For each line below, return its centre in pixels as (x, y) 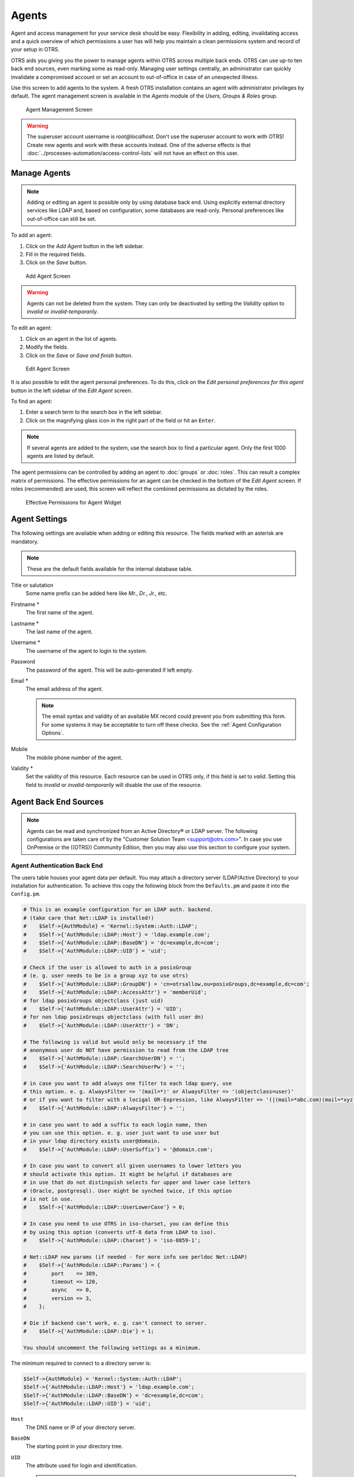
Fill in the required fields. (56, 254)
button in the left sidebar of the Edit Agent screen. (72, 391)
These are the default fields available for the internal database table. (110, 569)
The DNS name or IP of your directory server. (81, 1427)
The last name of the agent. (59, 632)
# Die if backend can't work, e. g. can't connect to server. (115, 1323)
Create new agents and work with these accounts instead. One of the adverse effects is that (139, 145)
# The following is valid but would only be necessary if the (115, 1042)
